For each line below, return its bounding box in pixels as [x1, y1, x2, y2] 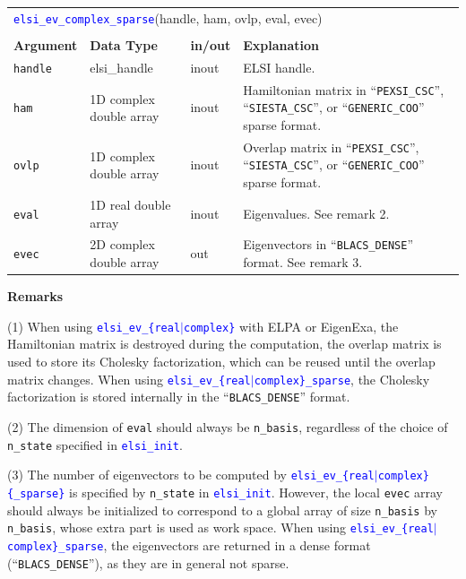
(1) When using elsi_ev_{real [7, 316, 181, 335]
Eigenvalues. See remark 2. [243, 203, 390, 222]
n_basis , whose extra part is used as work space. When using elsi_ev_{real [7, 518, 434, 537]
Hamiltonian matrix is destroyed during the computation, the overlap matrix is [7, 334, 442, 353]
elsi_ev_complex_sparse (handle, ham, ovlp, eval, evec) [13, 8, 323, 27]
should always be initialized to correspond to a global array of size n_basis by [7, 500, 437, 519]
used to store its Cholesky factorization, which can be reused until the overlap [7, 352, 436, 370]
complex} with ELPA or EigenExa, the [184, 316, 399, 335]
